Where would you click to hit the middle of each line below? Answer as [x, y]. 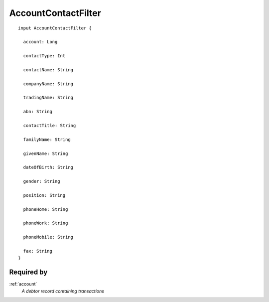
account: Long [40, 42]
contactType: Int [44, 56]
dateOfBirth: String [48, 167]
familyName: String [47, 139]
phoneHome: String [46, 209]
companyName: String [48, 84]
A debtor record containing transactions [63, 291]
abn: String [38, 112]
